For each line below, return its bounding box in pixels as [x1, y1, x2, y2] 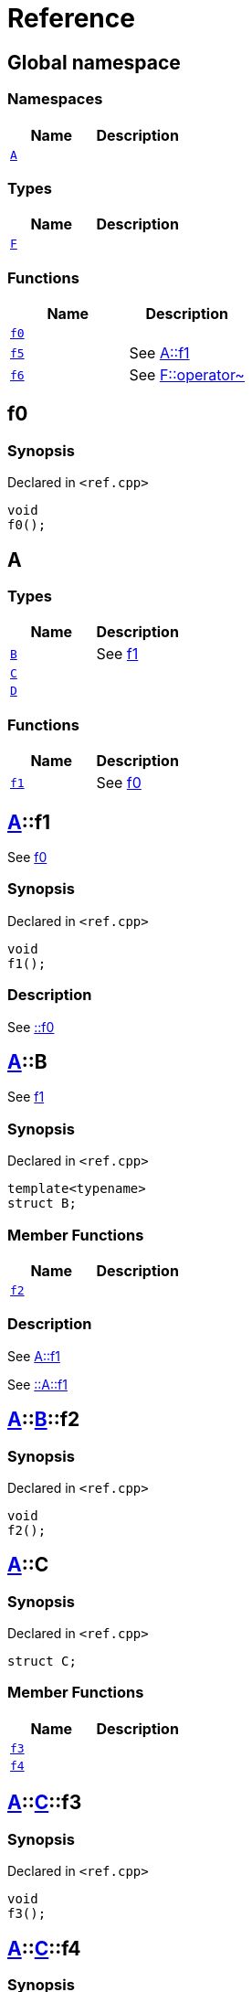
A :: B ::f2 [7, 1408, 80, 1432]
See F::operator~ [129, 366, 245, 385]
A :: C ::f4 [7, 1936, 81, 1960]
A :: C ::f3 [7, 1791, 82, 1815]
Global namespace [7, 50, 181, 74]
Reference [7, 3, 135, 34]
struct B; [7, 1196, 77, 1211]
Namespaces [7, 90, 103, 109]
